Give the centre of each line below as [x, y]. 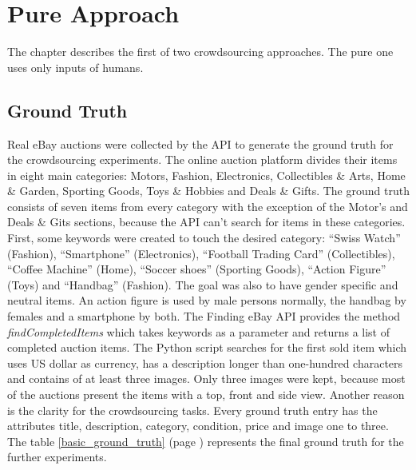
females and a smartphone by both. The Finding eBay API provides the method [204, 316]
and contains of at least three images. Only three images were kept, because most [206, 378]
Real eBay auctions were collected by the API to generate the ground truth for [200, 143]
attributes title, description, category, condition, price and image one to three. [198, 426]
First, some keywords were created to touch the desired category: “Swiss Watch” [204, 238]
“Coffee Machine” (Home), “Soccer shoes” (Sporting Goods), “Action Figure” [197, 269]
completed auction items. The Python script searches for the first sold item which [207, 347]
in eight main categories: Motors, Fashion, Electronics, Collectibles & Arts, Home [206, 175]
